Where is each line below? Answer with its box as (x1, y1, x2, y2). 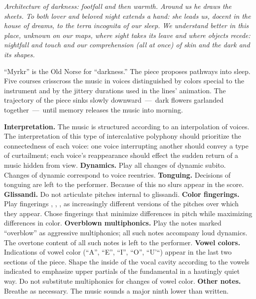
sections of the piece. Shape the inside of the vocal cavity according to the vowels (4, 256, 250, 266)
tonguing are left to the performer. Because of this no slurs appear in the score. (4, 179, 244, 189)
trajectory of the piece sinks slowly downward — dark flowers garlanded (4, 95, 224, 105)
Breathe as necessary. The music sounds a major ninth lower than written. (4, 285, 229, 296)
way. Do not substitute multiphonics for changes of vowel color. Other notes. (4, 276, 241, 286)
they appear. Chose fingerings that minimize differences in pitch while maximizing (4, 208, 253, 218)
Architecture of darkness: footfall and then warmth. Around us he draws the (4, 1, 232, 11)
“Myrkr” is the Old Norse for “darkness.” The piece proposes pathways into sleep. (4, 66, 251, 76)
